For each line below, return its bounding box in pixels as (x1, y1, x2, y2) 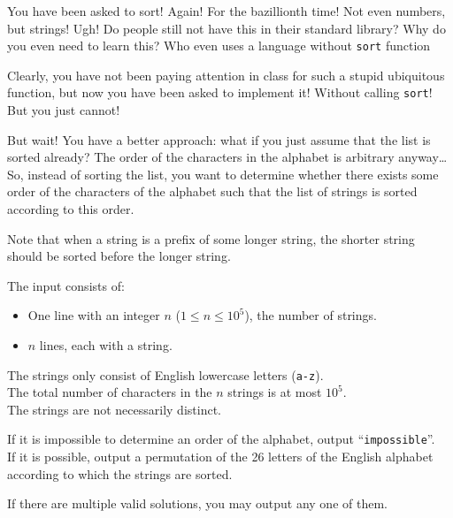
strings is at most (227, 383, 322, 401)
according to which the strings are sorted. (7, 464, 233, 483)
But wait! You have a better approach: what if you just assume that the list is (7, 130, 431, 149)
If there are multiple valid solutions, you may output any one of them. (7, 494, 388, 513)
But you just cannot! (7, 101, 120, 119)
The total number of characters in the (7, 383, 212, 401)
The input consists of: (7, 276, 125, 294)
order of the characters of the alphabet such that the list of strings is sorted (7, 182, 418, 201)
